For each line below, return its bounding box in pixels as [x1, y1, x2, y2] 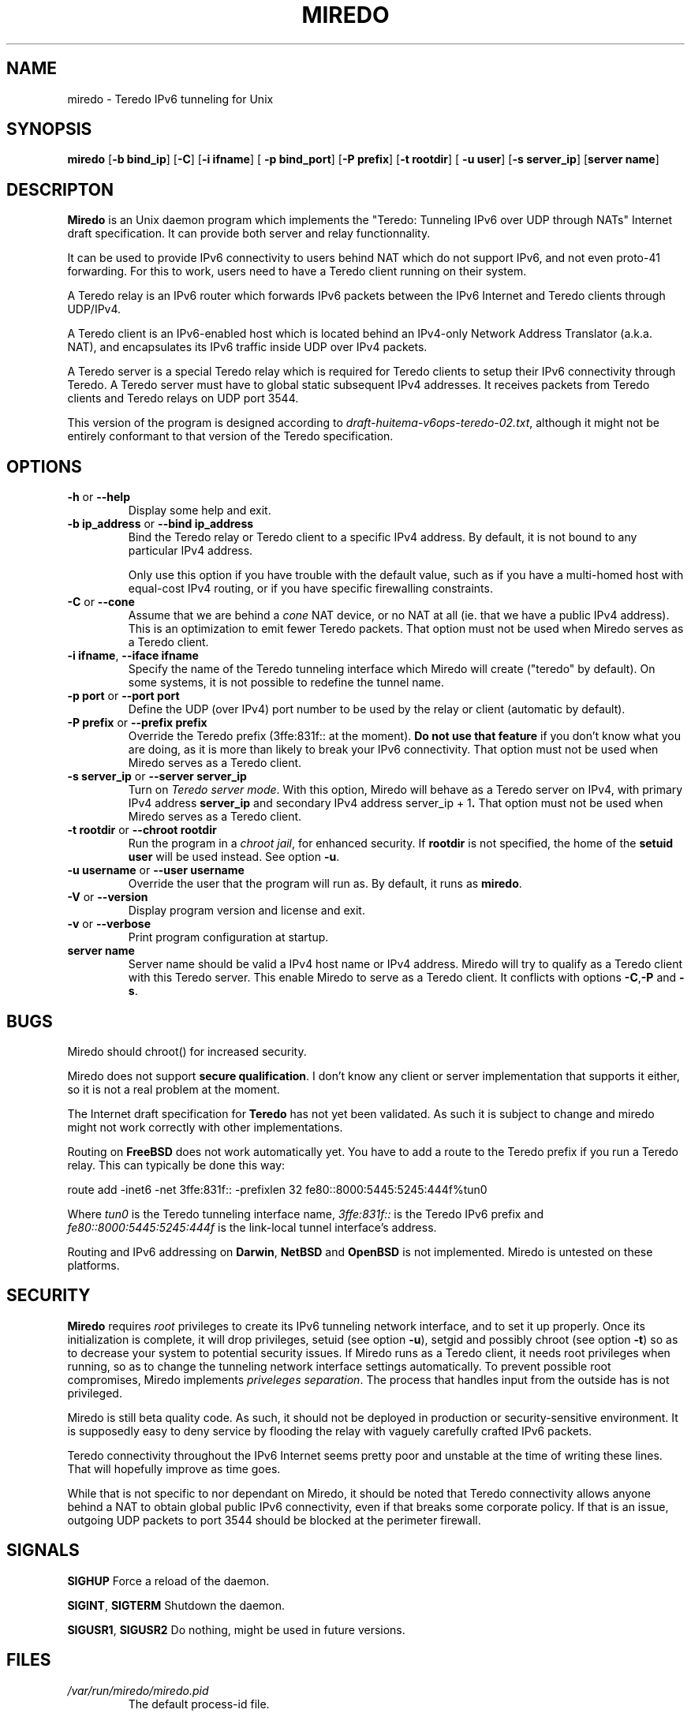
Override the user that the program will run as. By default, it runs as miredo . [128, 877, 522, 891]
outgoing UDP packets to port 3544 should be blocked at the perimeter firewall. [67, 1513, 481, 1527]
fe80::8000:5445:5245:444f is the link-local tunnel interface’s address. [67, 1220, 437, 1234]
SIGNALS [6, 1540, 80, 1561]
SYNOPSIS [6, 119, 92, 140]
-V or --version [67, 890, 148, 904]
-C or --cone [67, 595, 135, 609]
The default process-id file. [128, 1696, 270, 1711]
